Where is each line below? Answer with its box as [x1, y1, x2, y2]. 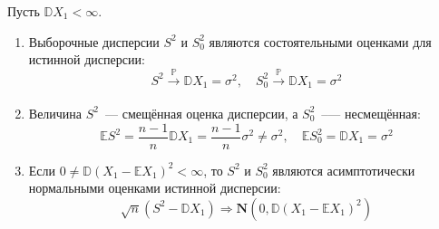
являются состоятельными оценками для [209, 32, 432, 51]
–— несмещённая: [321, 103, 421, 122]
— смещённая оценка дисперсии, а [105, 103, 298, 122]
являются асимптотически [272, 160, 415, 179]
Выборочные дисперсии [28, 32, 160, 51]
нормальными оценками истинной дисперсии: [28, 178, 281, 197]
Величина [28, 103, 83, 122]
